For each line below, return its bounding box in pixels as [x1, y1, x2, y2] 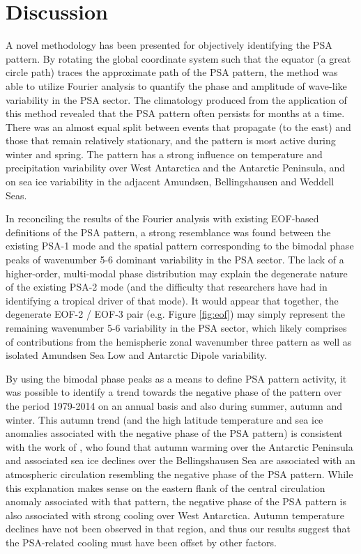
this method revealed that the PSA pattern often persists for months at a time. [6, 106, 345, 121]
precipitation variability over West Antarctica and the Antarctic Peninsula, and [6, 160, 346, 175]
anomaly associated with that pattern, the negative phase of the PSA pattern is [6, 494, 347, 509]
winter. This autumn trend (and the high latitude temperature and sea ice [6, 412, 323, 426]
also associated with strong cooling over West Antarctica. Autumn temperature [6, 507, 344, 522]
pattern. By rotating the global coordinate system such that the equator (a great [6, 51, 351, 66]
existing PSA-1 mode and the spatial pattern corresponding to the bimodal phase [6, 238, 354, 253]
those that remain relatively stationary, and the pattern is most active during [6, 133, 336, 148]
